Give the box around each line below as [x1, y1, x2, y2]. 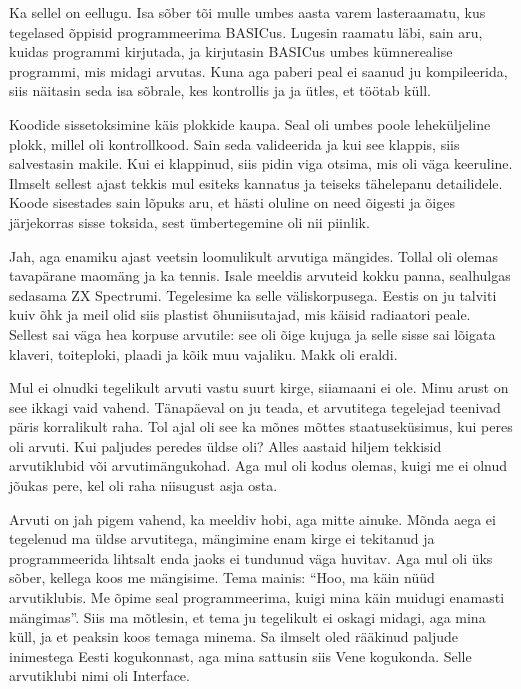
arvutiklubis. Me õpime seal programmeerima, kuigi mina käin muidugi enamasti [9, 587, 505, 608]
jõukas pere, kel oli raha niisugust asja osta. [9, 475, 278, 496]
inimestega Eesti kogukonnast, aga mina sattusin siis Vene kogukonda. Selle [9, 645, 472, 666]
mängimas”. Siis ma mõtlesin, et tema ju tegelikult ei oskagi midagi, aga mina [9, 606, 486, 627]
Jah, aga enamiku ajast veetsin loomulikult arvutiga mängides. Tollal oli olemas [9, 245, 499, 266]
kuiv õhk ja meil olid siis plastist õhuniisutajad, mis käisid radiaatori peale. [9, 304, 471, 325]
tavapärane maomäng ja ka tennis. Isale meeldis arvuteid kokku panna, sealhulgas [9, 265, 511, 286]
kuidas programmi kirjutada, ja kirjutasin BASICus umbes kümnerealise [9, 41, 453, 62]
